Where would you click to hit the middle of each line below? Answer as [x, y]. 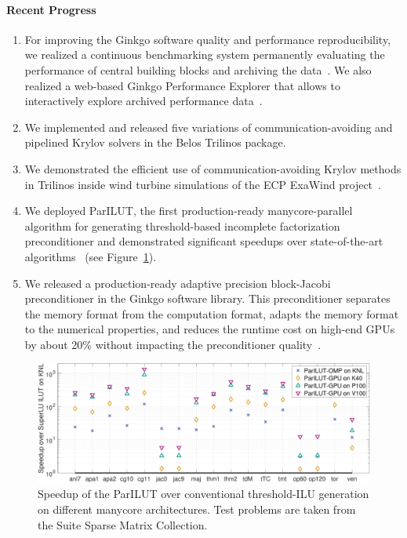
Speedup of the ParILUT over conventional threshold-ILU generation [203, 494]
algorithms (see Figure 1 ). [91, 256]
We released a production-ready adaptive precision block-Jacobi [178, 283]
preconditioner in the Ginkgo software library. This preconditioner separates [207, 298]
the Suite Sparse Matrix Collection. [123, 524]
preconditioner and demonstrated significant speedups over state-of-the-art [204, 241]
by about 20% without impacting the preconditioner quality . [173, 344]
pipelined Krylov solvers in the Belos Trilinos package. [155, 142]
